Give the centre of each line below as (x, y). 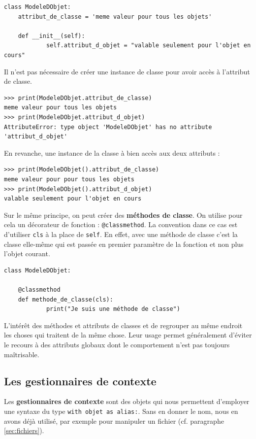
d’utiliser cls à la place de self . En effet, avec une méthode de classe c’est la (121, 234)
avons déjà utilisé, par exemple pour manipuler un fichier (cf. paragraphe (114, 421)
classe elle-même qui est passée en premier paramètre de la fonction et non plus (124, 244)
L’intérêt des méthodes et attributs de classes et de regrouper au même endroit (123, 325)
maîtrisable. (22, 354)
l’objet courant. (27, 253)
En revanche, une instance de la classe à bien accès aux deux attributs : (112, 152)
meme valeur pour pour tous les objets (69, 179)
